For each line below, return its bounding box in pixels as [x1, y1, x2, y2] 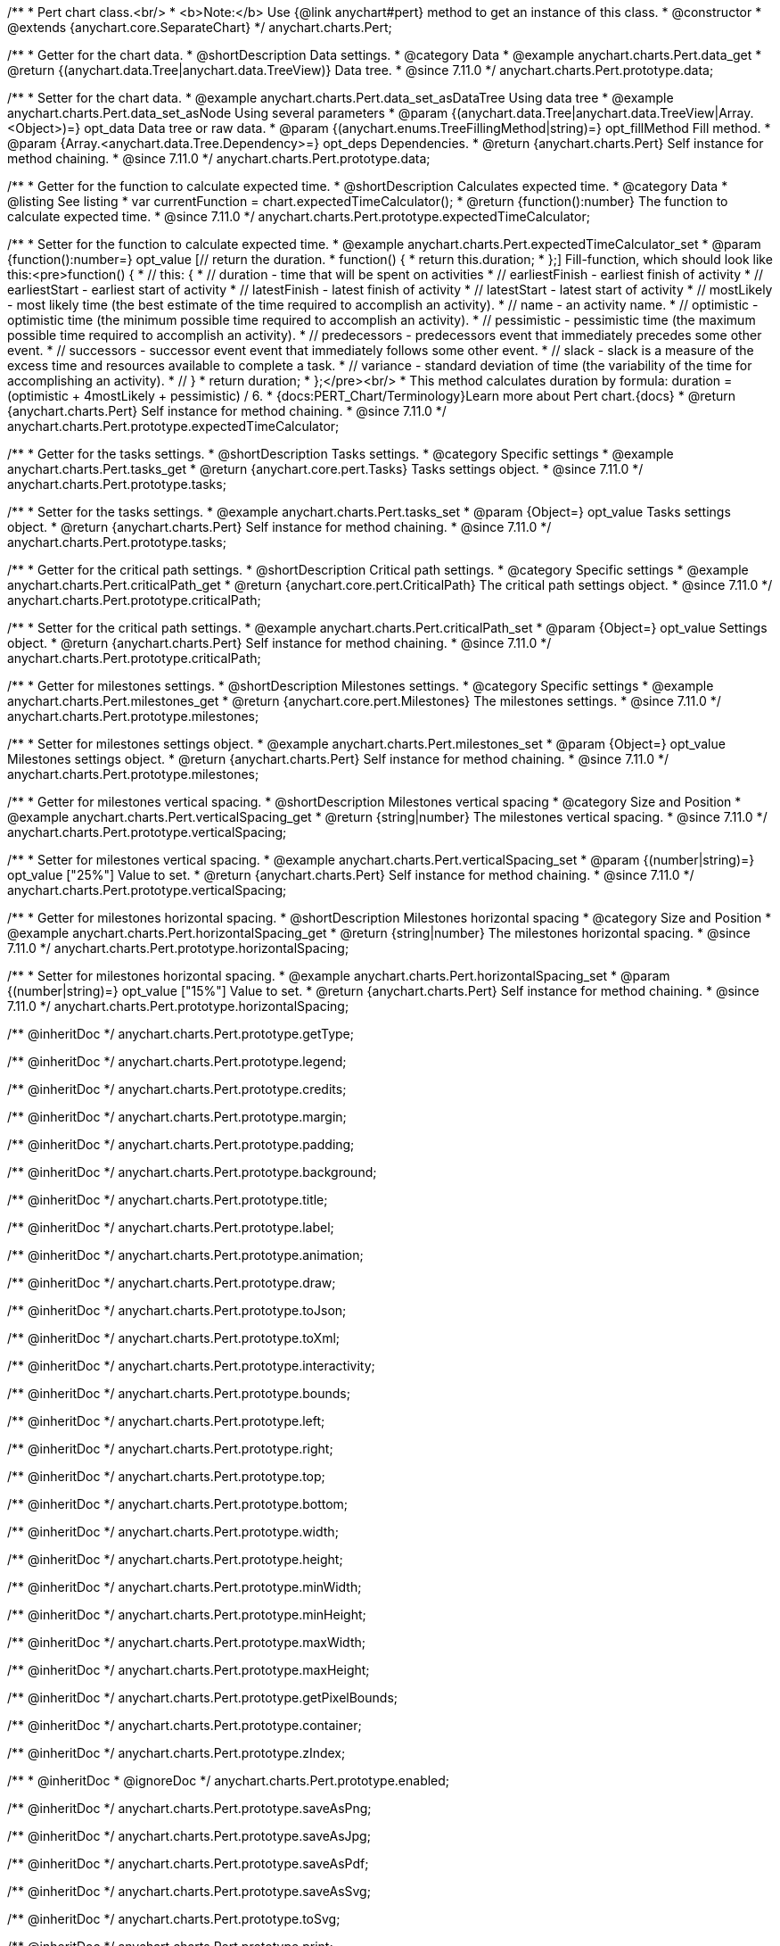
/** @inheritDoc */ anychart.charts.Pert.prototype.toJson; [7, 1303, 347, 1318]
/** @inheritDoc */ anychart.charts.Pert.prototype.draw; [7, 1275, 336, 1290]
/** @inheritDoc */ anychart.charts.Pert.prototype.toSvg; [7, 1911, 341, 1926]
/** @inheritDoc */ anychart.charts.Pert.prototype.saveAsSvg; [7, 1884, 371, 1899]
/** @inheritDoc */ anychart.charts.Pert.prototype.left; [7, 1413, 325, 1428]
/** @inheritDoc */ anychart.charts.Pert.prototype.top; [7, 1469, 325, 1484]
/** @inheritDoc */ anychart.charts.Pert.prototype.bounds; [7, 1386, 350, 1401]
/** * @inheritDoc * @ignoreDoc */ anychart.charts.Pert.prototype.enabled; [7, 1773, 450, 1788]
